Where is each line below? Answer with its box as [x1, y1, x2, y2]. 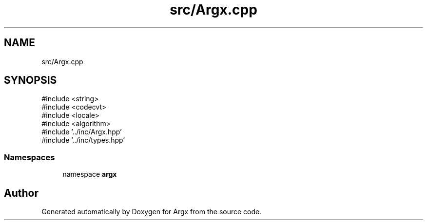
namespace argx [62, 170, 117, 179]
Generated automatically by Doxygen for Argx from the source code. [41, 207, 262, 216]
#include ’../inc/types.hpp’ [41, 136, 125, 145]
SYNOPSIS [4, 74, 57, 87]
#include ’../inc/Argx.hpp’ [41, 128, 122, 136]
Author [4, 187, 39, 199]
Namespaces [4, 152, 55, 162]
